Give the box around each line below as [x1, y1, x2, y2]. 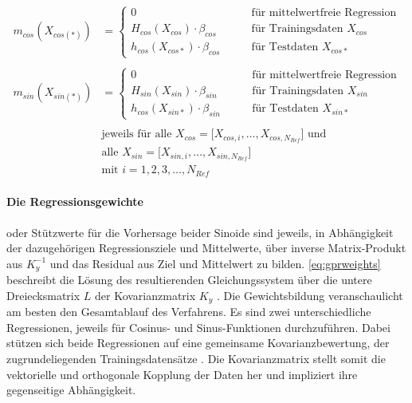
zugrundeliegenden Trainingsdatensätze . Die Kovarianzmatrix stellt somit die [6, 350, 386, 366]
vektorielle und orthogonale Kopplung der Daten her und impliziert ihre [6, 365, 358, 382]
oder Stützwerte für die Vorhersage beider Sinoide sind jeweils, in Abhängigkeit [6, 223, 394, 240]
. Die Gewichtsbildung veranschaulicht [216, 286, 403, 303]
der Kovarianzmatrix [95, 286, 196, 303]
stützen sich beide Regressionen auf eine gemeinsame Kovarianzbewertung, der [6, 334, 390, 351]
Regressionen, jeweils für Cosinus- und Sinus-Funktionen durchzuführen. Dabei [6, 318, 390, 335]
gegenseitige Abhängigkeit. [6, 381, 136, 398]
